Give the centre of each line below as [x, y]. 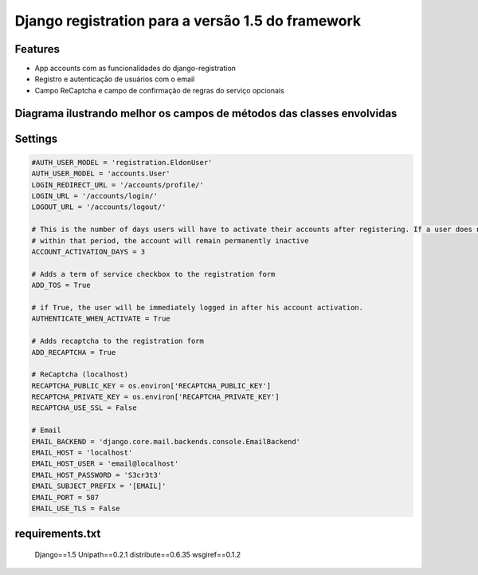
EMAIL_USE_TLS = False [76, 508]
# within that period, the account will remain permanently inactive [170, 240]
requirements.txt [58, 534]
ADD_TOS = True [61, 286]
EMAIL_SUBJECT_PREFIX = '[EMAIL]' [99, 486]
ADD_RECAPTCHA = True [74, 352]
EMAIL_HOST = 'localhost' [82, 453]
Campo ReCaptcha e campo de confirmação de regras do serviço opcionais [159, 90]
